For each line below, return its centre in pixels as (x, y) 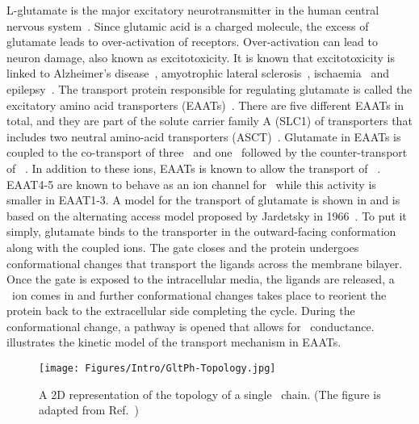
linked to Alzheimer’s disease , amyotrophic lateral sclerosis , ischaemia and (198, 73)
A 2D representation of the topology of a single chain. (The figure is (210, 394)
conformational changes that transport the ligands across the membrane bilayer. (205, 263)
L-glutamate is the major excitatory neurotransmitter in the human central (193, 10)
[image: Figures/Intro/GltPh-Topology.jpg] (157, 369)
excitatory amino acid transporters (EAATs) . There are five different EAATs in (205, 105)
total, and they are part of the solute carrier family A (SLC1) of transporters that (209, 121)
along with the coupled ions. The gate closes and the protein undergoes (183, 247)
